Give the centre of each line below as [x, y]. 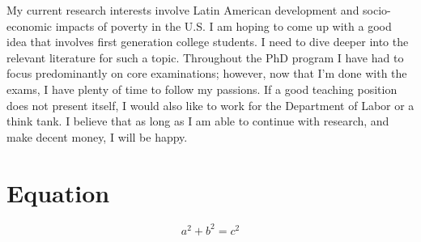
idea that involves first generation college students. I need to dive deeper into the [208, 42]
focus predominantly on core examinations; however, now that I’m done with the [207, 73]
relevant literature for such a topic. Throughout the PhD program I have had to [205, 57]
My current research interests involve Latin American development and [183, 10]
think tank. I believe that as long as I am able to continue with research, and [198, 121]
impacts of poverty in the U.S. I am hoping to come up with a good [223, 25]
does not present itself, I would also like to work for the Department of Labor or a [210, 105]
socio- [377, 10]
